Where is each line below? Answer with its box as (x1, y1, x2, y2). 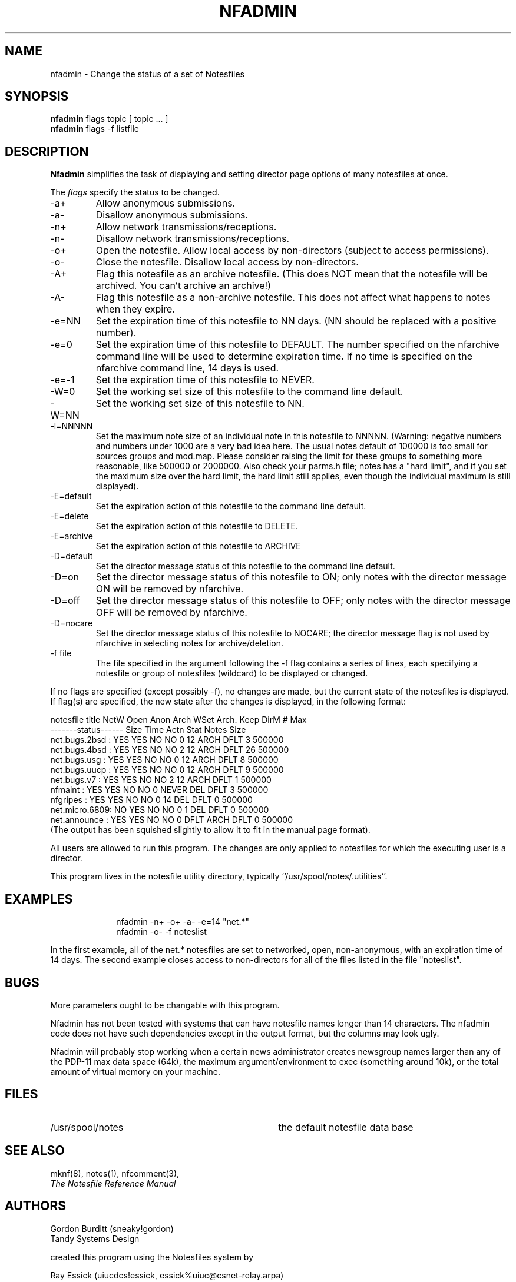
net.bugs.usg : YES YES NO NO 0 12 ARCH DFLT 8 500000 (50, 755, 279, 765)
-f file (50, 648, 72, 659)
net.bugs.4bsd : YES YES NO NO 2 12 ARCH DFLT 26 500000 (50, 745, 289, 755)
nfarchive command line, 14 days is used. (95, 362, 279, 374)
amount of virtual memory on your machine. (50, 1066, 221, 1077)
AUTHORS (5, 1198, 67, 1214)
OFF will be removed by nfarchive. (95, 606, 247, 619)
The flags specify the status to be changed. (50, 187, 220, 198)
